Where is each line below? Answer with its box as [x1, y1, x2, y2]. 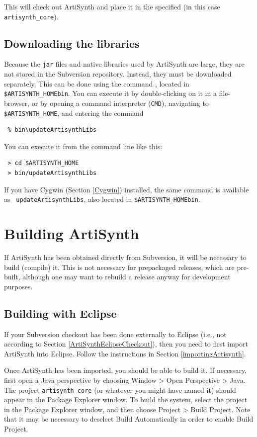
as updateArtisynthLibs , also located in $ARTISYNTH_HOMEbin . [4, 194, 200, 204]
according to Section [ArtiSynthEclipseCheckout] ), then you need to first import [4, 339, 248, 349]
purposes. [4, 281, 33, 291]
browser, [4, 97, 30, 108]
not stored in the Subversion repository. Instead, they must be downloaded [4, 69, 232, 79]
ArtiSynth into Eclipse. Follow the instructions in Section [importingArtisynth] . [4, 348, 246, 358]
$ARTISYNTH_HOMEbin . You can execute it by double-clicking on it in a [4, 88, 217, 98]
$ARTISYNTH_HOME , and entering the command [4, 107, 144, 118]
